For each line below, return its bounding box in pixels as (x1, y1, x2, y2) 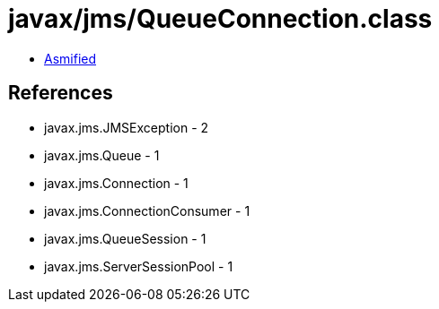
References (8, 82, 113, 105)
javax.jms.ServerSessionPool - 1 (44, 258, 233, 274)
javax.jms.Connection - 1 (44, 175, 189, 191)
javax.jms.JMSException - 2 (44, 119, 209, 135)
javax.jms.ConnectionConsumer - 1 (44, 202, 250, 219)
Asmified (44, 50, 97, 66)
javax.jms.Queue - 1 (44, 147, 160, 163)
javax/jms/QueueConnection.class (8, 4, 433, 34)
